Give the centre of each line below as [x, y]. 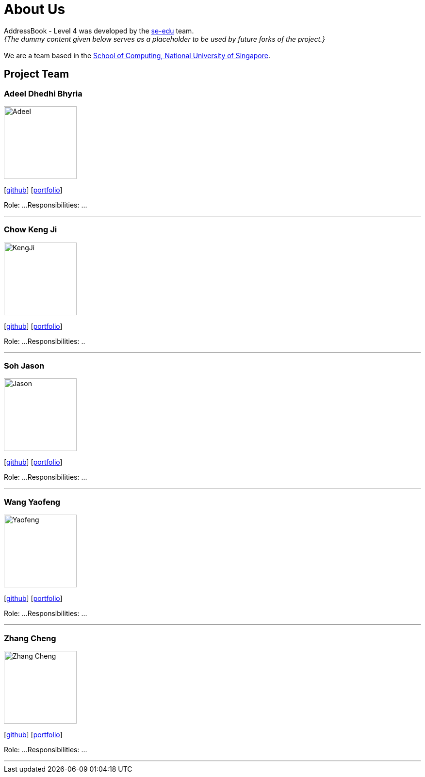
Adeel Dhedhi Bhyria [43, 93]
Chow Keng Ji [31, 230]
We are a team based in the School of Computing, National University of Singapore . [137, 55]
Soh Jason [24, 366]
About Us [35, 9]
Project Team [37, 74]
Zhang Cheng [30, 638]
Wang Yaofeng [32, 502]
